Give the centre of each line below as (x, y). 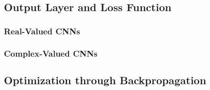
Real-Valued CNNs (42, 31)
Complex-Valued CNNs (51, 53)
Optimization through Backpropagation (105, 80)
